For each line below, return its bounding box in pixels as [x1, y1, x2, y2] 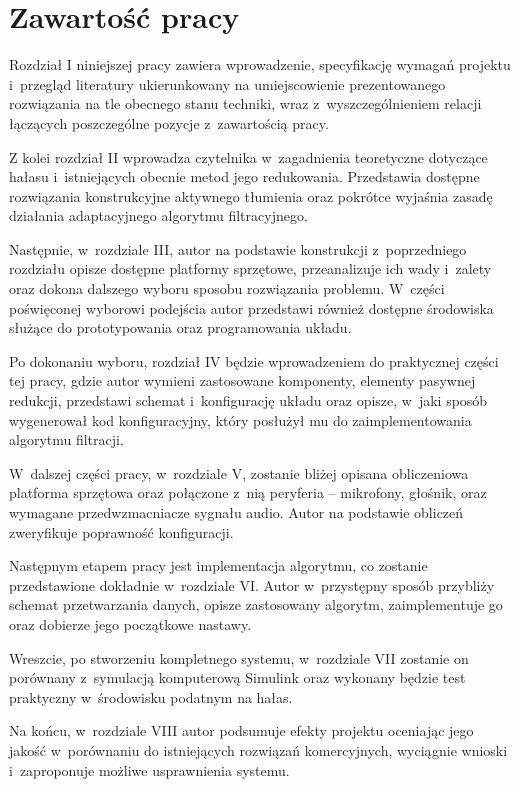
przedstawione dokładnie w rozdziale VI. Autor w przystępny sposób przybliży [9, 574, 495, 595]
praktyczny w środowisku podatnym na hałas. [9, 686, 293, 707]
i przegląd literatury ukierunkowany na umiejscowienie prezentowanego [9, 73, 446, 94]
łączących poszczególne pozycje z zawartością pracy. [9, 112, 329, 133]
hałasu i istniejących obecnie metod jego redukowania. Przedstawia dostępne [9, 166, 480, 187]
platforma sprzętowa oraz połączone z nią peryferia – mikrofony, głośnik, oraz [9, 482, 487, 503]
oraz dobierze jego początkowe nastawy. [9, 613, 252, 634]
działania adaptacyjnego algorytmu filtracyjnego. [9, 205, 308, 226]
